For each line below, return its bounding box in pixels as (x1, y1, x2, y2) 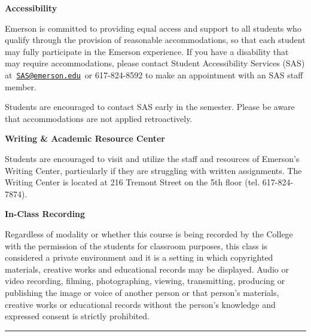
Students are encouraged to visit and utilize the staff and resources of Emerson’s (5, 152, 300, 164)
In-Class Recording (5, 207, 86, 220)
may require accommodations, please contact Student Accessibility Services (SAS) (5, 57, 305, 69)
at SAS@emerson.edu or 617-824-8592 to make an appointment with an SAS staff (5, 68, 303, 81)
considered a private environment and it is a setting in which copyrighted (5, 251, 273, 264)
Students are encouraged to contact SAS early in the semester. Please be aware (5, 100, 295, 113)
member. (5, 80, 36, 93)
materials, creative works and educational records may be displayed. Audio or (5, 262, 289, 275)
